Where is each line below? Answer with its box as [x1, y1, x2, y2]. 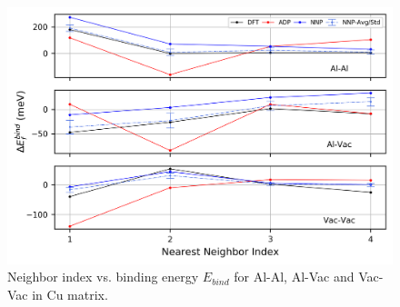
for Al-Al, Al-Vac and [234, 267, 355, 286]
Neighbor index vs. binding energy [7, 267, 199, 286]
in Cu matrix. [32, 284, 108, 303]
